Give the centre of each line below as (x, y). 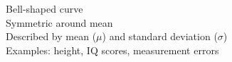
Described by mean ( (51, 36)
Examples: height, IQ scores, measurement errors (112, 50)
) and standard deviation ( (160, 36)
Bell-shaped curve (44, 8)
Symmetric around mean (59, 22)
